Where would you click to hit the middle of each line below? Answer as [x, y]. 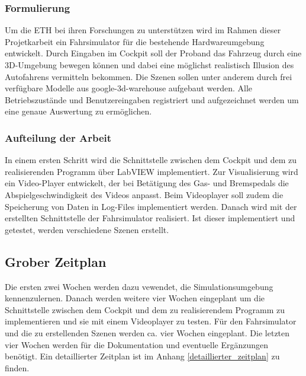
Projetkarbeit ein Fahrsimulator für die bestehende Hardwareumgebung [135, 41]
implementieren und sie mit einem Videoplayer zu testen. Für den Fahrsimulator [151, 321]
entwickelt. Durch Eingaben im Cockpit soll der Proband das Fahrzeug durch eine [153, 53]
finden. [17, 367]
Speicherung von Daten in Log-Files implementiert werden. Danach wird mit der [151, 206]
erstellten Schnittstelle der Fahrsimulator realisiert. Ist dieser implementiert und [150, 218]
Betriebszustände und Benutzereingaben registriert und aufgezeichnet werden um [152, 99]
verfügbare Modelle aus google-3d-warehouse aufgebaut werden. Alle [128, 88]
